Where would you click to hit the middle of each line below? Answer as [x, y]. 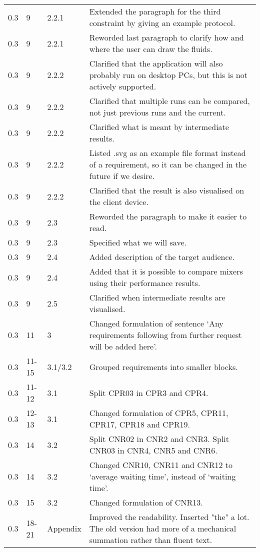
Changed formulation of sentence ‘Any [156, 323]
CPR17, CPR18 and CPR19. [140, 424]
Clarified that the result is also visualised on [167, 190]
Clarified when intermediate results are [157, 297]
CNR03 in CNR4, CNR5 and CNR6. [153, 450]
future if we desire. [122, 176]
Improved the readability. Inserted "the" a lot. [169, 517]
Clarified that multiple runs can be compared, [169, 101]
